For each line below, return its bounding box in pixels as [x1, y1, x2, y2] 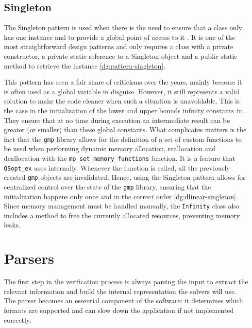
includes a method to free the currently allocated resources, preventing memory [4, 210, 240, 220]
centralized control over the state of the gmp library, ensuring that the [4, 181, 211, 191]
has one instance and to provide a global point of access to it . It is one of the [4, 32, 235, 42]
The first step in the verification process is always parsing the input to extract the [4, 276, 248, 287]
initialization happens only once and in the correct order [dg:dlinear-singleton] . [4, 191, 238, 201]
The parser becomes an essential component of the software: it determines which [4, 295, 243, 306]
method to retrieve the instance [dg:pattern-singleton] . [4, 60, 166, 70]
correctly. [4, 314, 32, 325]
